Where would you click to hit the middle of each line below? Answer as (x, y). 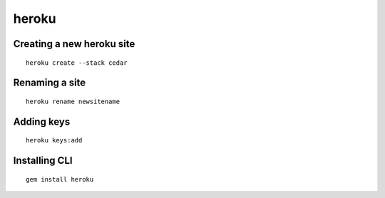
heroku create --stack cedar (77, 63)
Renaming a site (50, 83)
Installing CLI (43, 161)
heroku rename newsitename (73, 101)
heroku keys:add (54, 140)
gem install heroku (60, 179)
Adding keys (42, 121)
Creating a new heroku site (74, 44)
